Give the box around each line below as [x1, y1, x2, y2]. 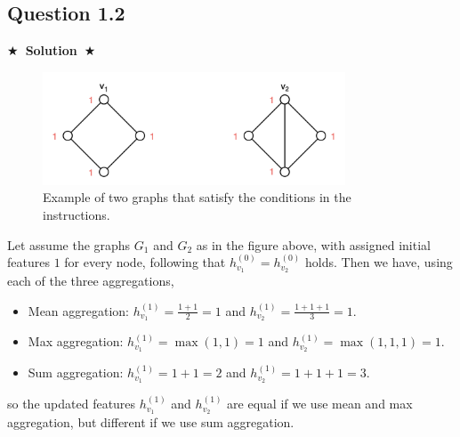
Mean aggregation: [28, 301, 130, 320]
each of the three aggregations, [7, 271, 174, 289]
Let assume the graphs [7, 235, 131, 254]
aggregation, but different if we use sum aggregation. [7, 413, 295, 431]
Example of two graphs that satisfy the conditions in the [43, 188, 351, 206]
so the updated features [7, 394, 136, 413]
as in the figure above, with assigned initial [196, 235, 431, 254]
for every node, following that [64, 253, 226, 271]
